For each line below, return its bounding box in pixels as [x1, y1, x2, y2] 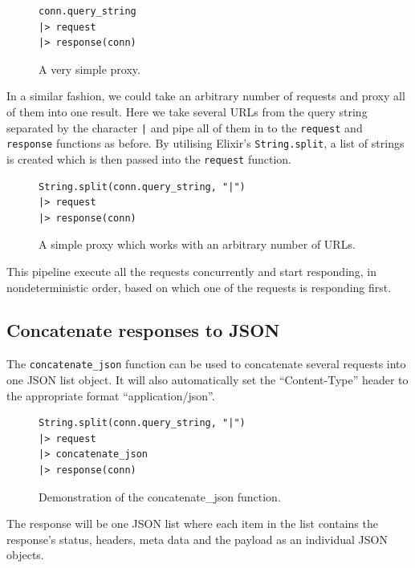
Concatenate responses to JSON [6, 318, 280, 343]
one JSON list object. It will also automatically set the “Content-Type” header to [6, 371, 409, 387]
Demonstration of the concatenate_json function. [39, 488, 281, 505]
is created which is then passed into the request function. [6, 150, 291, 167]
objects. [6, 546, 44, 563]
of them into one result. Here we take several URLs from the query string [6, 103, 368, 120]
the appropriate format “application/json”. [6, 387, 215, 404]
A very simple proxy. [39, 60, 140, 77]
